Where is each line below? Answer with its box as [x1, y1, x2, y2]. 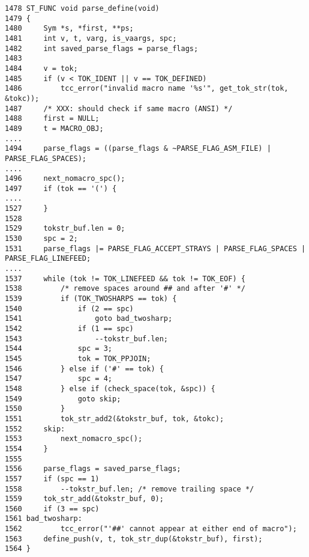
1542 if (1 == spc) [5, 324, 134, 333]
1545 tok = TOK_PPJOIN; [5, 354, 151, 363]
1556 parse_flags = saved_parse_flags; [5, 464, 181, 473]
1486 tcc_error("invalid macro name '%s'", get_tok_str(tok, [5, 84, 289, 93]
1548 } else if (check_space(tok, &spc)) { [5, 384, 215, 393]
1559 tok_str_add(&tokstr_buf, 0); [5, 495, 164, 504]
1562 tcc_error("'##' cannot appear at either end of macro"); [5, 525, 297, 534]
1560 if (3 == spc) [5, 504, 100, 513]
